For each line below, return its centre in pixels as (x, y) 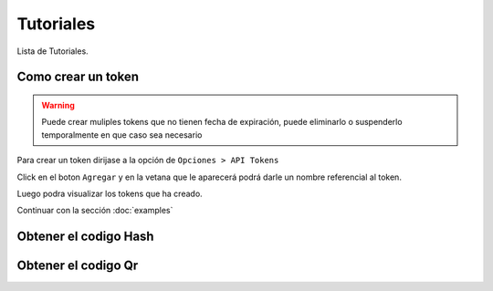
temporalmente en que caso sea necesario (122, 135)
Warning (58, 105)
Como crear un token (78, 77)
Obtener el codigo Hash (85, 237)
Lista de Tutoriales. (52, 51)
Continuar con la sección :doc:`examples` (95, 211)
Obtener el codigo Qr (78, 266)
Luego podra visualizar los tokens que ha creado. (110, 193)
